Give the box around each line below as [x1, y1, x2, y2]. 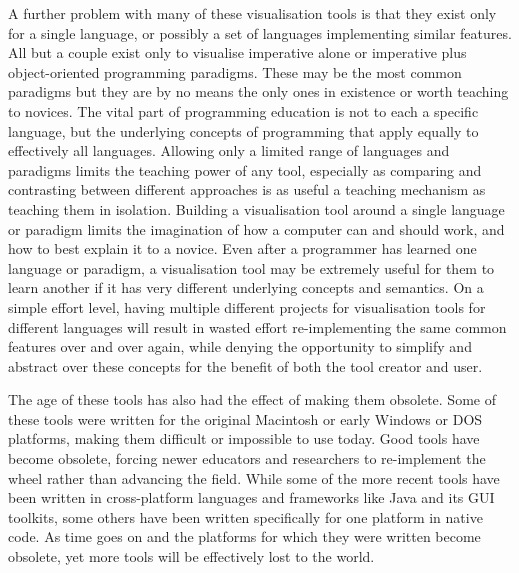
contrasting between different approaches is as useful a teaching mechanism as [8, 179, 486, 200]
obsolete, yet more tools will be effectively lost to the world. [8, 546, 375, 567]
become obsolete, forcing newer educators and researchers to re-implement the [8, 448, 486, 469]
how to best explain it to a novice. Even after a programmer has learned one [8, 238, 477, 259]
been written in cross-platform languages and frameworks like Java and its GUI [8, 487, 495, 508]
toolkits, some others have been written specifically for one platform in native [8, 506, 483, 527]
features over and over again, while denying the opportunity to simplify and [8, 336, 472, 357]
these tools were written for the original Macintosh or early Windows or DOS [8, 408, 483, 429]
